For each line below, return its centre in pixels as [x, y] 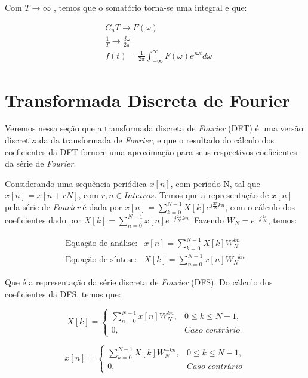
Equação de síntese [100, 260]
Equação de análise [100, 244]
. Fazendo [207, 219]
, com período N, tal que [215, 183]
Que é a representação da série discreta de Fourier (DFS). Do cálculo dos [139, 282]
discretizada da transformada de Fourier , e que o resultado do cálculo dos [139, 140]
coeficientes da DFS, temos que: [63, 294]
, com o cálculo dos [260, 207]
